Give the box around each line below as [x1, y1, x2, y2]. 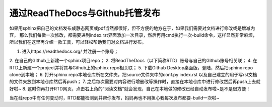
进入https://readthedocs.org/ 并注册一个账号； [22, 48, 118, 54]
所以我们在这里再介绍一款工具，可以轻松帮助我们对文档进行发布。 [9, 39, 146, 45]
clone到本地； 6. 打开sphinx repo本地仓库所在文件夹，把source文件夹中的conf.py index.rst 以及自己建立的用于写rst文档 [9, 71, 257, 77]
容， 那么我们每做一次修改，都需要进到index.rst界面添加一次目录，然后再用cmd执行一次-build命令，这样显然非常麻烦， [9, 32, 257, 38]
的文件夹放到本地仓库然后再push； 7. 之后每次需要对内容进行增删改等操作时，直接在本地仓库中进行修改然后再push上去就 [9, 78, 261, 85]
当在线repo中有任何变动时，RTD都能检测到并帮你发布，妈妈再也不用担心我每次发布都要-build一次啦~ [9, 95, 220, 101]
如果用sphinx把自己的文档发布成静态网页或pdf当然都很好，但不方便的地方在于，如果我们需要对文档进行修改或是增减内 [9, 25, 255, 31]
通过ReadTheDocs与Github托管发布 [9, 8, 161, 19]
